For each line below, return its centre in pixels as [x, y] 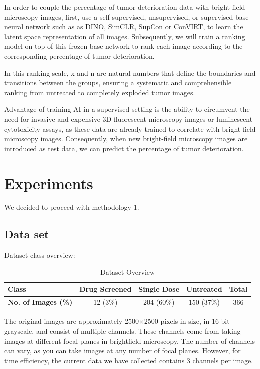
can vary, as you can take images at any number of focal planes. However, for [122, 351]
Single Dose [159, 289]
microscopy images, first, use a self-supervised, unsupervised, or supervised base [126, 16]
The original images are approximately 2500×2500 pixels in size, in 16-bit [117, 321]
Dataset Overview [127, 271]
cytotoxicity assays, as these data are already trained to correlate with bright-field [130, 129]
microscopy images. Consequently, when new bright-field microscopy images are [126, 139]
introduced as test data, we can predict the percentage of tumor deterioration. [124, 148]
